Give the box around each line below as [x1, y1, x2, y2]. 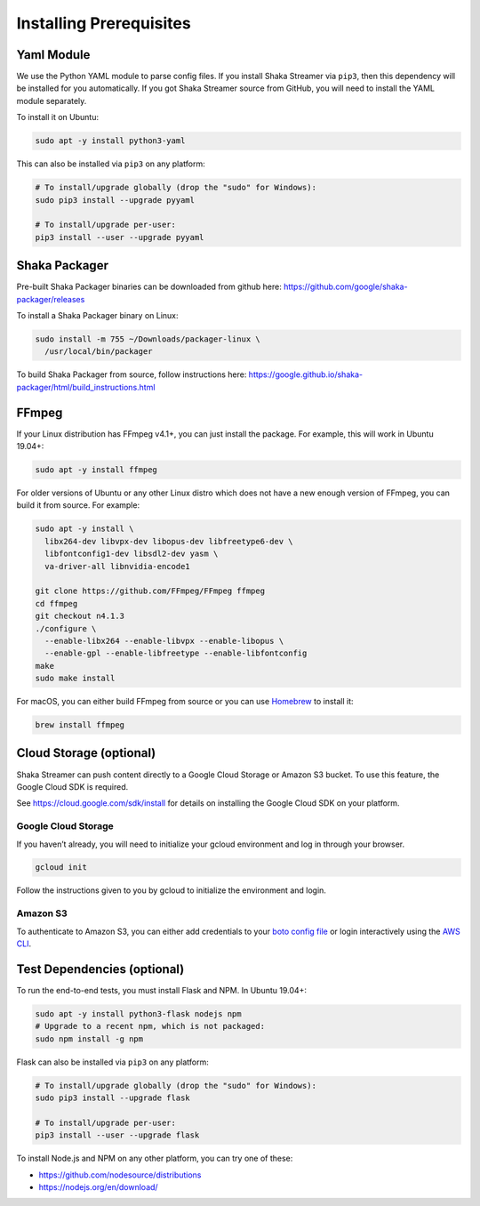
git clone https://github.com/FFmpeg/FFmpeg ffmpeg [35, 586, 266, 596]
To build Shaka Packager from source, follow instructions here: [16, 369, 247, 380]
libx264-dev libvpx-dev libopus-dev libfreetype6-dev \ [44, 536, 293, 546]
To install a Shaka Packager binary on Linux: [16, 310, 179, 321]
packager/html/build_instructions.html [16, 382, 156, 392]
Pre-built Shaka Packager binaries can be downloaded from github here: [16, 281, 282, 293]
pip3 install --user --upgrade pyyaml [35, 232, 204, 242]
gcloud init [35, 863, 88, 872]
